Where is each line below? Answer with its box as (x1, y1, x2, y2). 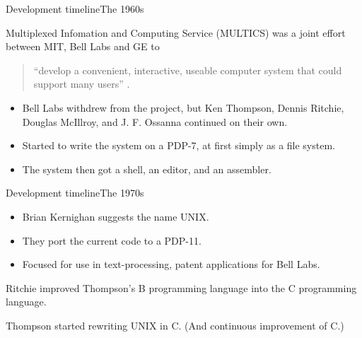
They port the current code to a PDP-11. (22, 233, 202, 247)
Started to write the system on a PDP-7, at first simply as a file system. (22, 138, 335, 153)
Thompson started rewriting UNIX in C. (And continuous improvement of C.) (6, 317, 344, 332)
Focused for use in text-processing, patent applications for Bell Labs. (22, 257, 320, 272)
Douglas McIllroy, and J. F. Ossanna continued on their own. (22, 114, 288, 129)
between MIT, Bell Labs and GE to (6, 39, 160, 54)
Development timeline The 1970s (6, 185, 144, 200)
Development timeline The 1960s (6, 1, 144, 16)
